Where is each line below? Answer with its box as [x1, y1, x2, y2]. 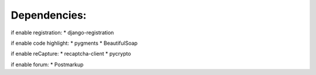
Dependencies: [11, 9, 87, 22]
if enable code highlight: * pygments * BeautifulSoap [11, 40, 138, 47]
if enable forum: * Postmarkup [11, 61, 84, 68]
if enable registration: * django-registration [11, 29, 114, 36]
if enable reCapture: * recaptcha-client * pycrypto [11, 50, 131, 58]
